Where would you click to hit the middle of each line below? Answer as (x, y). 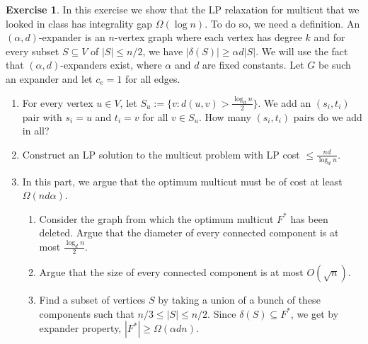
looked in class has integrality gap (79, 23)
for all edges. (153, 78)
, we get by (315, 313)
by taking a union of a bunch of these (239, 300)
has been (309, 218)
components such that (87, 313)
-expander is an (72, 37)
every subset (33, 51)
